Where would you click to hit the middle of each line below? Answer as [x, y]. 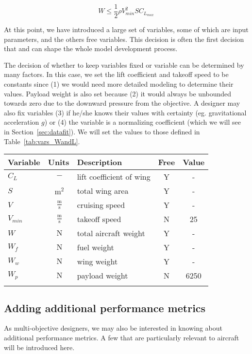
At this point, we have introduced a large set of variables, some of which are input [126, 29]
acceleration [22, 122]
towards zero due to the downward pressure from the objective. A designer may [122, 103]
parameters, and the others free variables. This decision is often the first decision [124, 39]
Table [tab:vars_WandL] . [42, 141]
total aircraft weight [111, 233]
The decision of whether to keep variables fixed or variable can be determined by [124, 65]
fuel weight [95, 247]
